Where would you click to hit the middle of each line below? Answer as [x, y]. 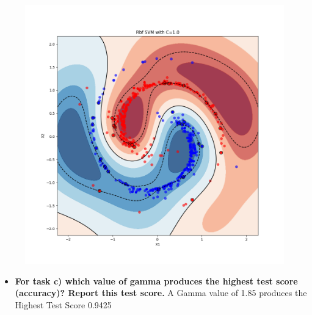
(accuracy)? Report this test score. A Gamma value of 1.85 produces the [161, 293]
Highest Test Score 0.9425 [63, 304]
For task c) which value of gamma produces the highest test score [156, 281]
